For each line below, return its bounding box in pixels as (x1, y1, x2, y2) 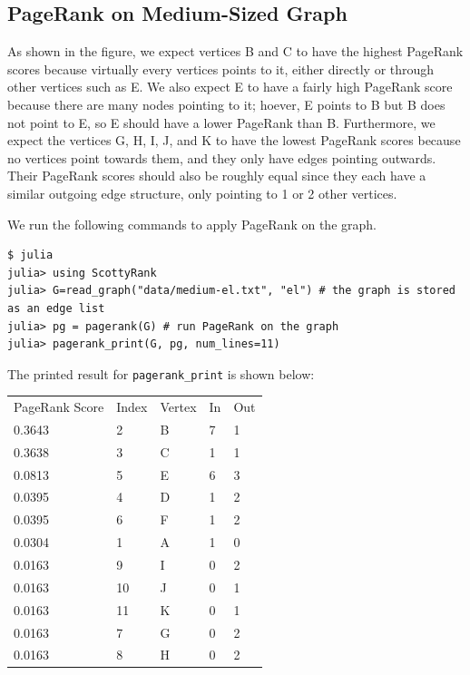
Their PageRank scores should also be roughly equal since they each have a (7, 166, 426, 185)
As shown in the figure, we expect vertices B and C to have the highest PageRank (7, 42, 464, 61)
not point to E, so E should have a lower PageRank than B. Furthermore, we (7, 112, 436, 132)
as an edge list (7, 301, 105, 315)
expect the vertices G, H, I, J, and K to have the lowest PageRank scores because (7, 131, 461, 150)
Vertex (160, 397, 197, 416)
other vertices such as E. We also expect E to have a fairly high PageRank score (7, 77, 453, 96)
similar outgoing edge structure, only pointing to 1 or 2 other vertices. (7, 183, 397, 202)
